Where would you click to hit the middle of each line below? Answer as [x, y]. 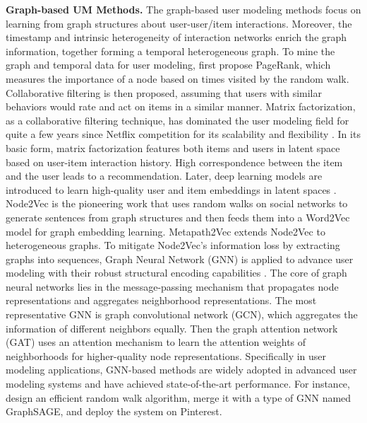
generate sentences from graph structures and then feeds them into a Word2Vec [178, 217]
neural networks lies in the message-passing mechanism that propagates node [172, 286]
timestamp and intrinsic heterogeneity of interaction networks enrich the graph [176, 37]
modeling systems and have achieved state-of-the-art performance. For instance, [178, 384]
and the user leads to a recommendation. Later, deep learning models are [164, 176]
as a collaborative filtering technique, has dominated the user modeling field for [178, 120]
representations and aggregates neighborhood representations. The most [161, 300]
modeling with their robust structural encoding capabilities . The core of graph [176, 273]
